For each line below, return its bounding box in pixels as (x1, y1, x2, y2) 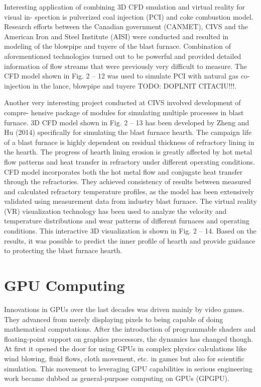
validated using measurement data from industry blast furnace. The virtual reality (4, 196, 257, 206)
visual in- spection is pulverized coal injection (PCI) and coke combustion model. (4, 11, 253, 22)
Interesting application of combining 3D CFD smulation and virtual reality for (4, 2, 245, 12)
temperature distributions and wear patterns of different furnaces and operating (4, 215, 249, 226)
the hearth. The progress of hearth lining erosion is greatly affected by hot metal (4, 146, 252, 157)
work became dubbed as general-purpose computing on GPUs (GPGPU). (4, 373, 229, 383)
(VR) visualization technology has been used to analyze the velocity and (4, 205, 227, 216)
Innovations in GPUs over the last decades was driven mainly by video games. (4, 303, 244, 314)
